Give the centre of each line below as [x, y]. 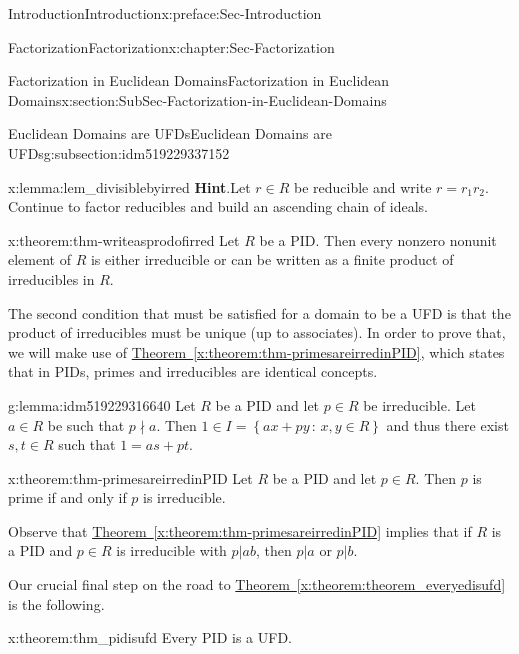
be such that [86, 424]
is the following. [56, 603]
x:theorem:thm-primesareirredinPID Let [130, 477]
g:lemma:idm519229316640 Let [102, 404]
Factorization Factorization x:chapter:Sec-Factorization [171, 46]
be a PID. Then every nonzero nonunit [378, 239]
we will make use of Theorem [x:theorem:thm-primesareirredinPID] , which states [256, 351]
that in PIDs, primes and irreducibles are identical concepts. [193, 371]
